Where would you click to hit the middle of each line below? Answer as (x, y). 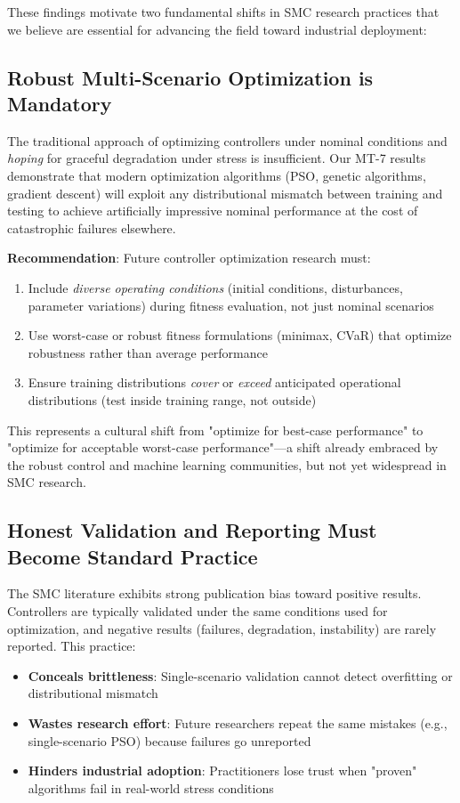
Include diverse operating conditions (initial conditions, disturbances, (215, 287)
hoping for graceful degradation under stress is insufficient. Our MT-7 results (217, 158)
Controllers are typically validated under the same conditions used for (198, 611)
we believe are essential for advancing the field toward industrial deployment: (217, 29)
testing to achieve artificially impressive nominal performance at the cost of (213, 211)
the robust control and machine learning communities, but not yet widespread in (227, 464)
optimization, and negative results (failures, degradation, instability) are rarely (222, 628)
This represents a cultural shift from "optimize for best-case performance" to (215, 430)
